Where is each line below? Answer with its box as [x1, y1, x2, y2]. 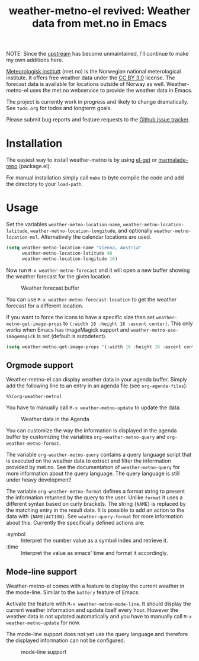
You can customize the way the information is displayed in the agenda [6, 427, 177, 434]
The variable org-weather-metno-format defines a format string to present [6, 487, 185, 495]
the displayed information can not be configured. [6, 637, 126, 644]
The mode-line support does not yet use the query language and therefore [6, 631, 188, 638]
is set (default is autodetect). [36, 332, 107, 339]
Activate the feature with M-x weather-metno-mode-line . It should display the [6, 600, 191, 608]
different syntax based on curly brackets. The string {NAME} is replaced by [6, 500, 186, 508]
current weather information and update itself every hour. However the [6, 607, 179, 614]
